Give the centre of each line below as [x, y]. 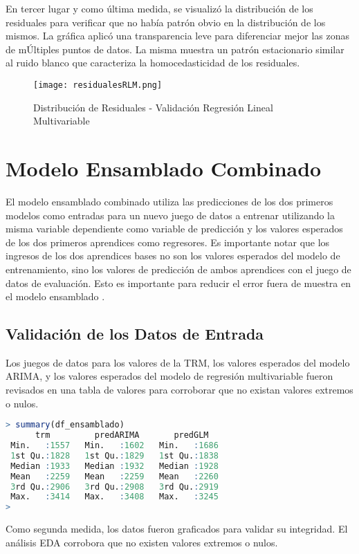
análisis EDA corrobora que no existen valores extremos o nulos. [142, 542]
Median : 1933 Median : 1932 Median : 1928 [114, 466]
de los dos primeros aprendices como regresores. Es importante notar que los [168, 242]
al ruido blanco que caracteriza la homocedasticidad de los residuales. [153, 63]
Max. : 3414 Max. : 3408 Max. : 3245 [114, 497]
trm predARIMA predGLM [122, 435]
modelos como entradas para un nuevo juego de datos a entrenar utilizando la [170, 215]
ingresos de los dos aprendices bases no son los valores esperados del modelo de [173, 256]
